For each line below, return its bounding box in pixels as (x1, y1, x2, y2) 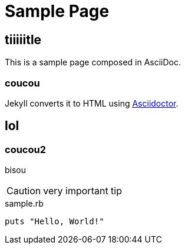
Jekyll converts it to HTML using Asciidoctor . (5, 98, 179, 108)
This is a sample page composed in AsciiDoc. (5, 57, 181, 68)
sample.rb (5, 198, 44, 209)
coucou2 (5, 143, 46, 155)
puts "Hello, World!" (5, 217, 104, 227)
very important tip (43, 185, 123, 197)
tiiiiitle (5, 32, 42, 47)
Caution (6, 185, 41, 197)
